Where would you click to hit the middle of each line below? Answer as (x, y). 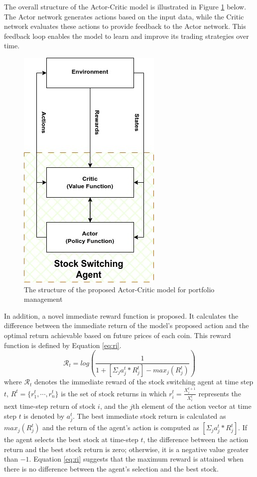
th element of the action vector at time (192, 406)
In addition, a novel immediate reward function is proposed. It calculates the (121, 315)
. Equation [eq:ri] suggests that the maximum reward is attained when (136, 459)
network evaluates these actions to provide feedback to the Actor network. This (125, 26)
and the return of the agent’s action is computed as (121, 427)
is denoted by (44, 416)
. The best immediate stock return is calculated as (149, 416)
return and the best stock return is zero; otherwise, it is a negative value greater (127, 449)
